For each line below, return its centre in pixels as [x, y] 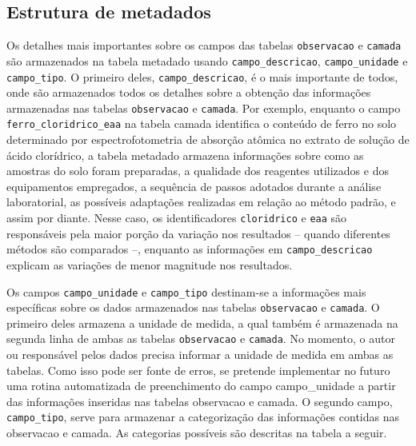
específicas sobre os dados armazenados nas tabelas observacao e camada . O [193, 307]
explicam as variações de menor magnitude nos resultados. [150, 264]
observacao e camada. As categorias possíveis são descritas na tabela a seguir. [197, 433]
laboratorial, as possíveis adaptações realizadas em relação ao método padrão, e [201, 202]
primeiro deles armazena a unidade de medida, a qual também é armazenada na [202, 323]
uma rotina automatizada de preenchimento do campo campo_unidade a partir [201, 386]
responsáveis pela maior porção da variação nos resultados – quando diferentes [198, 233]
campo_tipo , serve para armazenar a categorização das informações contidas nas [203, 417]
